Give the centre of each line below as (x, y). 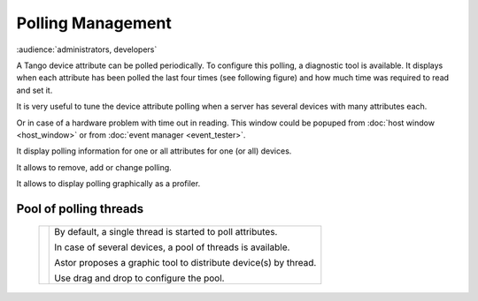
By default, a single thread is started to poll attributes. (166, 232)
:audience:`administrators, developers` (87, 49)
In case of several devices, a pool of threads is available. (172, 247)
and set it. (35, 90)
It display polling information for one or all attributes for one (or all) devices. (154, 151)
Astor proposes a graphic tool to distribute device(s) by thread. (185, 263)
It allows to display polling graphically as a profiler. (108, 184)
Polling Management (94, 23)
